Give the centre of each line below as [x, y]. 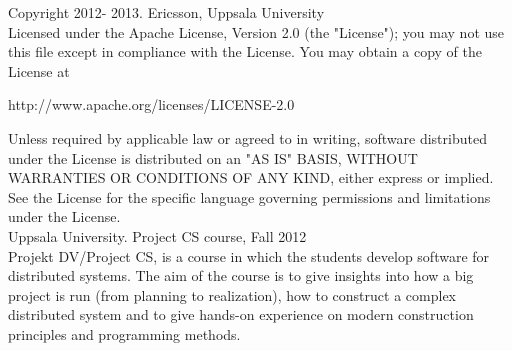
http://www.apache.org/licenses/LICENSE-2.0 [151, 104]
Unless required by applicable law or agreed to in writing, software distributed [247, 137]
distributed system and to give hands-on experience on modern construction [241, 314]
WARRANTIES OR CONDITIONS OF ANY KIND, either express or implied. [251, 177]
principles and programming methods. [124, 333]
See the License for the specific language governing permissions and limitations [249, 196]
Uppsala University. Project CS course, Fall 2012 [157, 235]
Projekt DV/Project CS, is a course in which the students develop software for [249, 255]
